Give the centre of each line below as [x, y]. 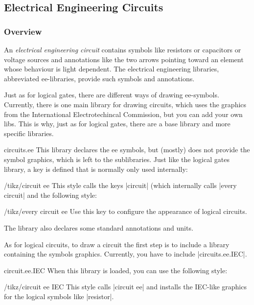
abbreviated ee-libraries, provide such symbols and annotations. [99, 78]
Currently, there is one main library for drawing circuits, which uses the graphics [125, 104]
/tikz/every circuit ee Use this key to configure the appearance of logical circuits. [126, 211]
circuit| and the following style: [50, 195]
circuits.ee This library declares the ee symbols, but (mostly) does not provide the [127, 150]
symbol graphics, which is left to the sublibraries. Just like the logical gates [117, 159]
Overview [23, 31]
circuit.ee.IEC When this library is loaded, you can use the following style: [116, 270]
